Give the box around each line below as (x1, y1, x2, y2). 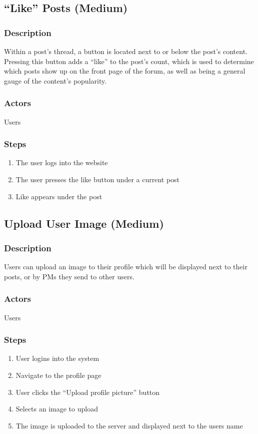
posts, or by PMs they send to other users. (4, 271, 134, 281)
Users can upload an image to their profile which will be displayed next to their (4, 261, 247, 272)
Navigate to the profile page (15, 370, 101, 380)
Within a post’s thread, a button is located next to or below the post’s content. (4, 46, 247, 56)
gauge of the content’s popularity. (4, 75, 107, 86)
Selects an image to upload (15, 403, 98, 414)
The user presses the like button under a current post (15, 174, 180, 184)
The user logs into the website (15, 157, 108, 168)
